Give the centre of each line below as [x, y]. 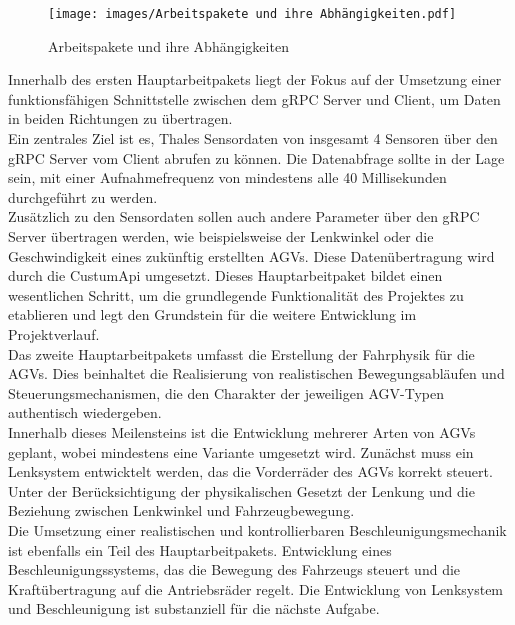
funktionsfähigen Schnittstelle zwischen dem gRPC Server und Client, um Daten [254, 98]
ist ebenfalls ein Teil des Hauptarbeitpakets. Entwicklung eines [200, 549]
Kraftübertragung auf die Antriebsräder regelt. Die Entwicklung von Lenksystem [256, 588]
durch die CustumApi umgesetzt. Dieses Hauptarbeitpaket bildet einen [225, 275]
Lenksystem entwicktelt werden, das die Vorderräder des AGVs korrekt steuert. [250, 471]
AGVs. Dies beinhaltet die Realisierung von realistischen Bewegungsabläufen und [256, 373]
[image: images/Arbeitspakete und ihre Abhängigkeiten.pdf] [252, 14]
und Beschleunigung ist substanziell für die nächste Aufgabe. [194, 608]
